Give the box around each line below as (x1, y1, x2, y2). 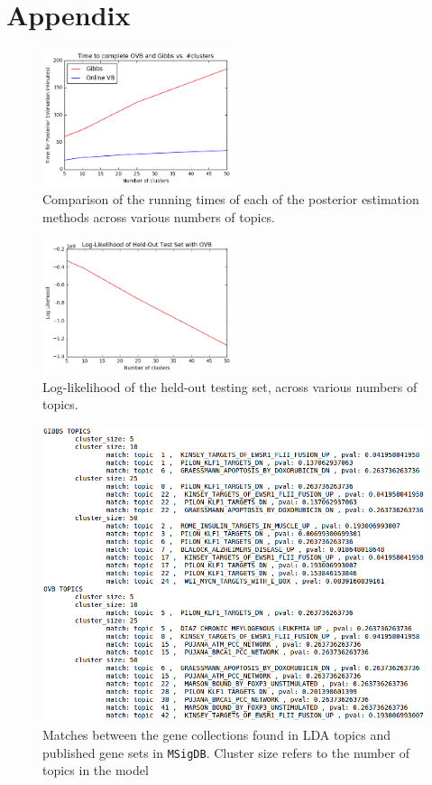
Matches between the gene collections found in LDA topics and (42, 725, 391, 744)
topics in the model (42, 761, 149, 780)
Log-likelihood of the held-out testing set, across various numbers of (42, 377, 418, 396)
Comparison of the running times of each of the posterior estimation (42, 190, 419, 209)
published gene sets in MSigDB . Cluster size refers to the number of (42, 743, 410, 762)
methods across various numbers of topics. (42, 207, 276, 226)
